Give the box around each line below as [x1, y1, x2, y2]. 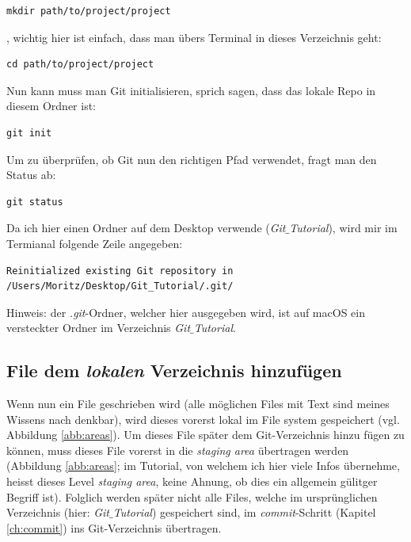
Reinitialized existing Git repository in [6, 265, 234, 277]
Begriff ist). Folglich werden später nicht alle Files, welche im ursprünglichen [6, 488, 378, 505]
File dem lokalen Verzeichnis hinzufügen [6, 358, 342, 383]
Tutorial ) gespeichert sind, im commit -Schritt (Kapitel [112, 504, 376, 521]
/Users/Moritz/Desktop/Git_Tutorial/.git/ [6, 281, 234, 292]
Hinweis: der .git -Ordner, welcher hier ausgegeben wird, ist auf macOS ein [6, 303, 365, 320]
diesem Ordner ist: [6, 97, 97, 114]
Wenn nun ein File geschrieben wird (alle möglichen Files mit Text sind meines [6, 395, 390, 412]
